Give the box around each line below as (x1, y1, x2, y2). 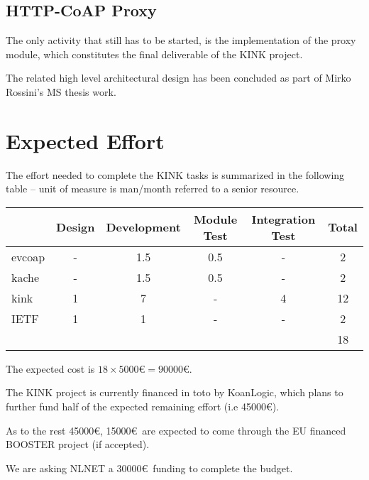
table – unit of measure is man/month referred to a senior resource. (6, 181, 299, 196)
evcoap (11, 248, 45, 265)
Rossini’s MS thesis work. (6, 84, 116, 99)
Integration (251, 210, 316, 227)
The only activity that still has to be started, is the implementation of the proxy (6, 33, 356, 48)
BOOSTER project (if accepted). (6, 437, 150, 452)
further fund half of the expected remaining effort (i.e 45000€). (6, 399, 280, 414)
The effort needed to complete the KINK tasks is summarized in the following (6, 167, 345, 182)
